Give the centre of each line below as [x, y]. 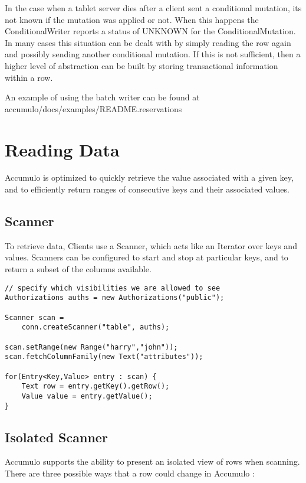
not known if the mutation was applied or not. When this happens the [132, 19]
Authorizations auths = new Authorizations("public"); [115, 298]
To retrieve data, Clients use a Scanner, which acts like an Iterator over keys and [151, 245]
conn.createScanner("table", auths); [96, 327]
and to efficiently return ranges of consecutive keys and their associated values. [147, 189]
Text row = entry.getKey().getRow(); [96, 386]
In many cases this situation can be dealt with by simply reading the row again [148, 42]
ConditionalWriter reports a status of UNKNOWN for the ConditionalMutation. [150, 31]
